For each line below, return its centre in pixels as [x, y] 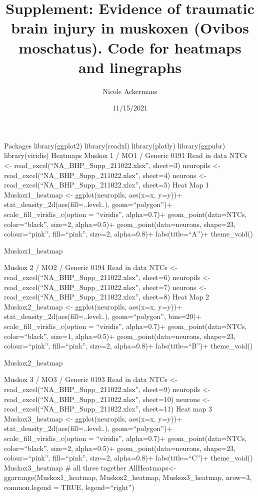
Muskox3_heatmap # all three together [65, 467]
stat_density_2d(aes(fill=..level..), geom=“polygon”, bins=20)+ [103, 316]
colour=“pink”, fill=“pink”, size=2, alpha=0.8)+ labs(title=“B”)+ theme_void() [128, 346]
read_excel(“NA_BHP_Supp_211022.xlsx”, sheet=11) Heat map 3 [108, 409]
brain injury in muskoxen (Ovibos [130, 28]
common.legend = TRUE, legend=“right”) [69, 487]
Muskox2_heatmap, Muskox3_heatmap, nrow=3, [176, 477]
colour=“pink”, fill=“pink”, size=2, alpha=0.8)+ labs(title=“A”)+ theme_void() [129, 234]
